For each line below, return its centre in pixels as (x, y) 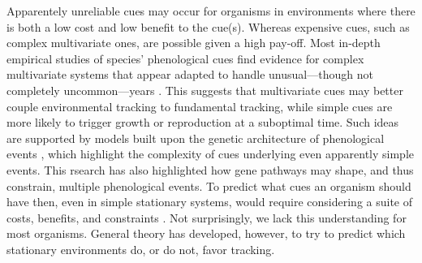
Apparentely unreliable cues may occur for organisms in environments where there (211, 11)
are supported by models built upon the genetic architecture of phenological (196, 138)
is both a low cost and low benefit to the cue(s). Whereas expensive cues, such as (208, 26)
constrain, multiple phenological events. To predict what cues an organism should (209, 185)
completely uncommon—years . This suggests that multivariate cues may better (205, 90)
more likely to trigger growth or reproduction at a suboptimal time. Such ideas (203, 122)
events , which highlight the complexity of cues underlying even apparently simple (210, 154)
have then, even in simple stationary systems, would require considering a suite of (210, 202)
